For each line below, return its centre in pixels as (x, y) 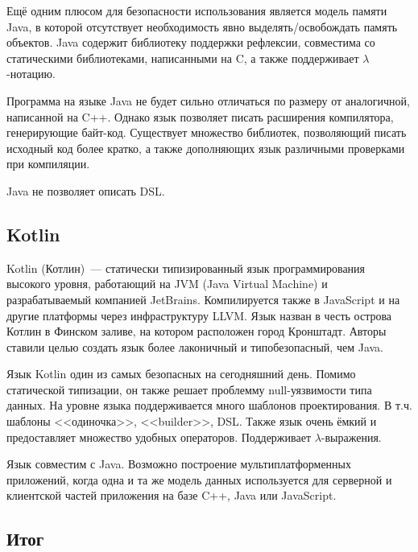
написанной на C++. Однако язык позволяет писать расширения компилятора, (200, 116)
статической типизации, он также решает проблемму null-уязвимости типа (189, 389)
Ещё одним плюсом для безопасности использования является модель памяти (197, 10)
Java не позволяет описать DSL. (86, 190)
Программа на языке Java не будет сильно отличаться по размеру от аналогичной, (208, 100)
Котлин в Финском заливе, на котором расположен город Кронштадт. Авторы (197, 331)
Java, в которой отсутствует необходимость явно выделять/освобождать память (202, 26)
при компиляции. (48, 164)
